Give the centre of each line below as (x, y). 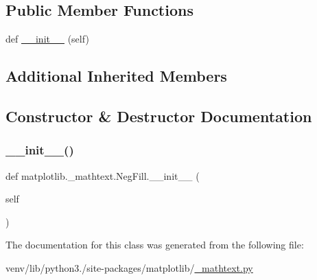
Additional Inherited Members (116, 76)
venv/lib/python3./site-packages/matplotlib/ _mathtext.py (129, 267)
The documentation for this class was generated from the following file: (155, 245)
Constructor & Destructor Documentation (159, 116)
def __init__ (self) (47, 39)
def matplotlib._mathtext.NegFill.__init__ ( (103, 175)
